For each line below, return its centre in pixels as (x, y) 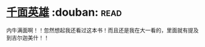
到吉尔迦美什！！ (28, 37)
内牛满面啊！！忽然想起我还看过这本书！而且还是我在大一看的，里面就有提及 (103, 30)
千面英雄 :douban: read (64, 12)
